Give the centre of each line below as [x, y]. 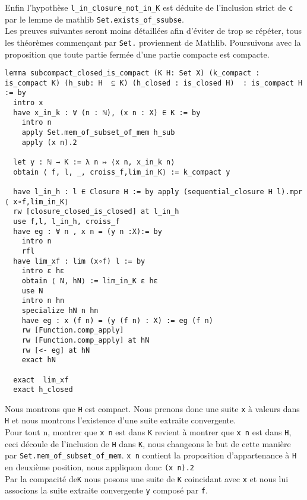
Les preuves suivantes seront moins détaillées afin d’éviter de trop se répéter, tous [153, 31]
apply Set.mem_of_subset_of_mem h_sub [98, 133]
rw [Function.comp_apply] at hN [86, 340]
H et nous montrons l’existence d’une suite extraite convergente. [121, 420]
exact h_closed [43, 390]
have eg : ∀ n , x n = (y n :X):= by [88, 231]
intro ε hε [43, 271]
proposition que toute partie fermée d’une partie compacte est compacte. [137, 54]
